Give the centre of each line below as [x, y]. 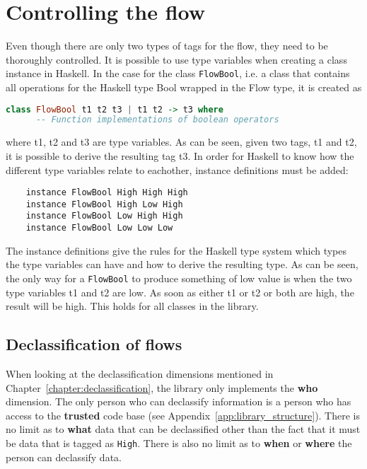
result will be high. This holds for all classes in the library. [132, 306]
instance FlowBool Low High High [104, 216]
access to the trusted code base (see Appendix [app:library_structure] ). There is [183, 415]
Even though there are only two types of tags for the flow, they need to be [167, 46]
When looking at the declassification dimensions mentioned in [140, 373]
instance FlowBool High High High [107, 193]
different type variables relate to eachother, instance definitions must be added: [177, 169]
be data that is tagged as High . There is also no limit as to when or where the [179, 442]
